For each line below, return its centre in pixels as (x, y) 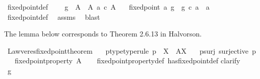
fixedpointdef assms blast (54, 16)
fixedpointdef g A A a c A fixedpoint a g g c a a (108, 7)
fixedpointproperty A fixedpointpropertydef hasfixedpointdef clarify (127, 61)
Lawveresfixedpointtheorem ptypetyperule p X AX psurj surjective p (132, 50)
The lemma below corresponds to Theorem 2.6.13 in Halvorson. (103, 34)
